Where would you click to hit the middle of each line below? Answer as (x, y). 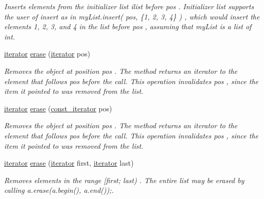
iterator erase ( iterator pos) (47, 54)
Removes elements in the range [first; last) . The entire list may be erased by (124, 180)
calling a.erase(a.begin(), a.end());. (59, 190)
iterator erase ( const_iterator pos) (58, 108)
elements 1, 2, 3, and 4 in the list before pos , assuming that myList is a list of (128, 26)
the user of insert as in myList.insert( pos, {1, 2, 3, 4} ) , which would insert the (132, 16)
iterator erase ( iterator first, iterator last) (69, 163)
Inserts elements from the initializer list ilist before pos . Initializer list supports (129, 6)
